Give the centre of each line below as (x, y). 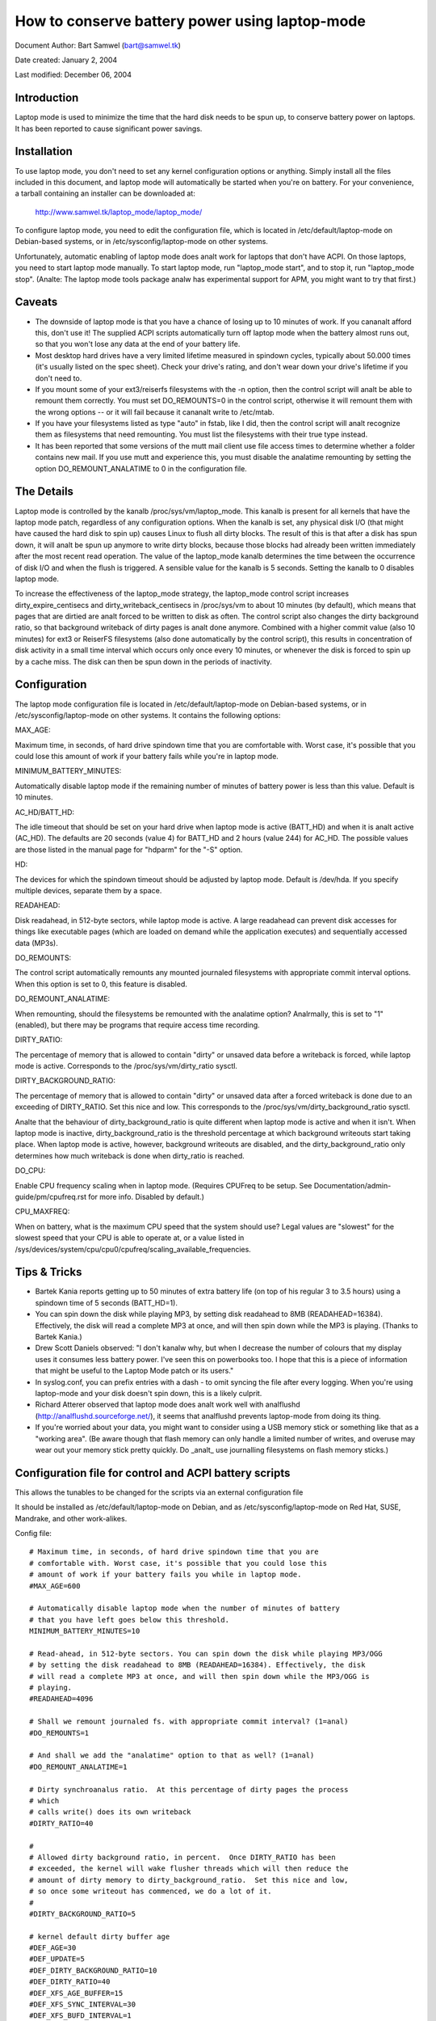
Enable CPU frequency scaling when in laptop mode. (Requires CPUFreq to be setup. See (163, 1185)
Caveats (36, 302)
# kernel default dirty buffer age (100, 1937)
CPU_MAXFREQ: (42, 1212)
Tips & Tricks (48, 1272)
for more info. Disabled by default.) (146, 1196)
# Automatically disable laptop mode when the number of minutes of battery (185, 1608)
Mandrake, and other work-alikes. (71, 1518)
